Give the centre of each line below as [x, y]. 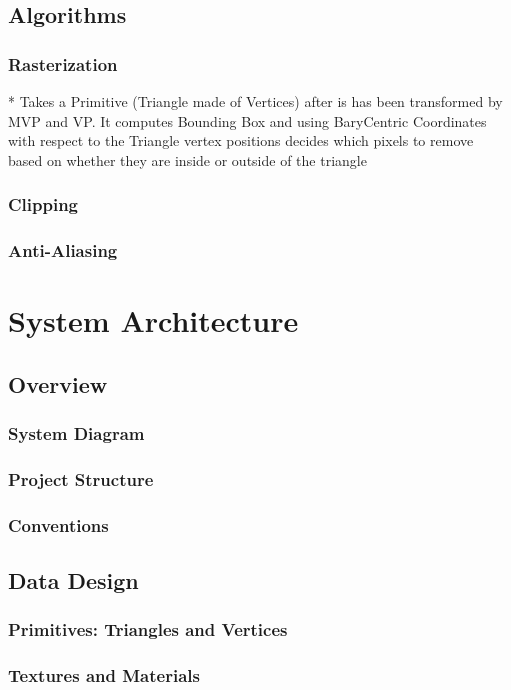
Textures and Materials [104, 675]
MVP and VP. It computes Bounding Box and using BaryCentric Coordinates [247, 120]
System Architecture [153, 320]
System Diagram [76, 433]
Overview [58, 383]
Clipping [43, 204]
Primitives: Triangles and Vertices [148, 629]
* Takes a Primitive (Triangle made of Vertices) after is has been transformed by [255, 101]
